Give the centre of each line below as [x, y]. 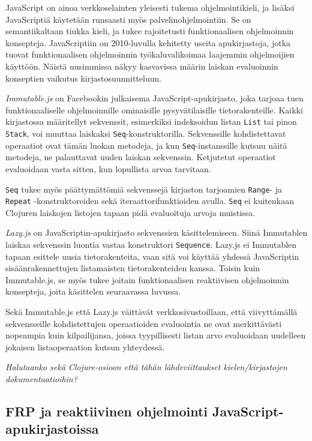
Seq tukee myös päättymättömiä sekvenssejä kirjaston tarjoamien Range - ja [144, 189]
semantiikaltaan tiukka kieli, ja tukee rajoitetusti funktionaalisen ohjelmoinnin [150, 31]
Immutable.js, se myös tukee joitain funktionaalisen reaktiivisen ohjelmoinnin [147, 279]
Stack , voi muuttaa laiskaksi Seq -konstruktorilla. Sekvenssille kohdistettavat [146, 133]
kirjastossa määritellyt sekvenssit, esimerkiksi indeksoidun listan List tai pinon [151, 121]
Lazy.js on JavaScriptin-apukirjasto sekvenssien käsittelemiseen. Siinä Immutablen [157, 232]
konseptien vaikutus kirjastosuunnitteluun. [84, 78]
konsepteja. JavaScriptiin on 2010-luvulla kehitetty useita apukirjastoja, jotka [148, 42]
